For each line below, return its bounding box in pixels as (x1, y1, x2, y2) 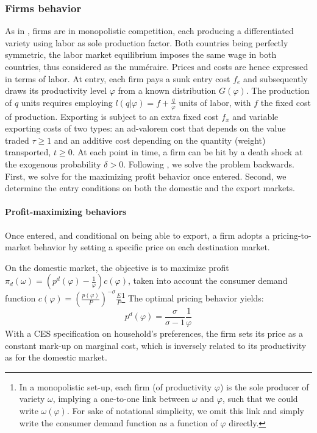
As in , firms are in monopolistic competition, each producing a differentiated (5, 24, 294, 37)
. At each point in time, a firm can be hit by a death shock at (72, 146, 303, 158)
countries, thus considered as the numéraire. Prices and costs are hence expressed (5, 60, 308, 72)
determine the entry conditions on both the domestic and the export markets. (5, 181, 295, 194)
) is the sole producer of (219, 380, 309, 393)
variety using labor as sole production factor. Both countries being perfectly (5, 36, 288, 49)
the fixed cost (260, 96, 311, 108)
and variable (232, 110, 279, 122)
